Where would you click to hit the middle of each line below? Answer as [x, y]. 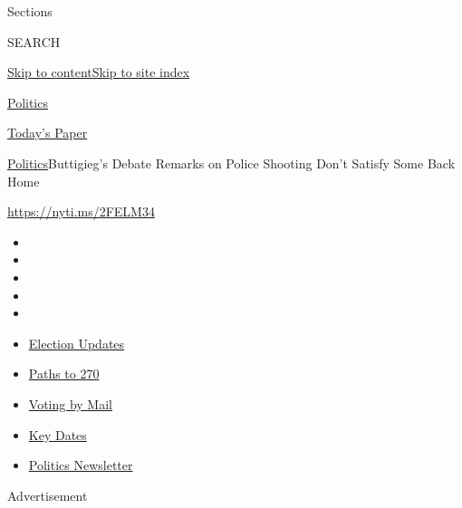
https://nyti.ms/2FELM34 [81, 211]
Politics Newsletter [81, 465]
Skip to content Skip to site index [99, 72]
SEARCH [34, 41]
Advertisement [48, 495]
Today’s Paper [48, 133]
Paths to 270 [64, 374]
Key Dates [58, 434]
